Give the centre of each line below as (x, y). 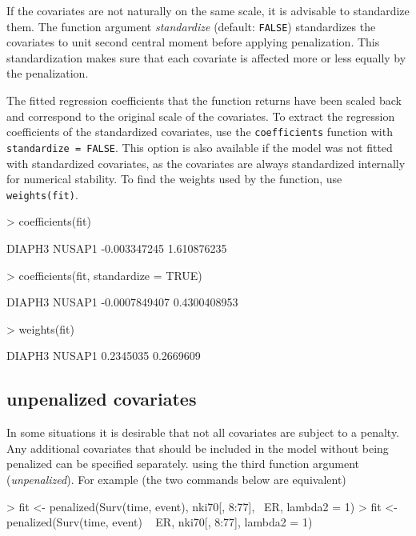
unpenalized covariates (102, 399)
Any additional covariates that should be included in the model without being (198, 448)
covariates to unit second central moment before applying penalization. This (193, 42)
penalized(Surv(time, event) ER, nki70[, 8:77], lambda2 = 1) (160, 522)
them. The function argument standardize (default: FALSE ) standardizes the (191, 26)
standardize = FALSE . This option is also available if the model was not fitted (200, 147)
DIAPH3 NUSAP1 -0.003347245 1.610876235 (117, 248)
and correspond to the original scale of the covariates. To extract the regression (201, 116)
